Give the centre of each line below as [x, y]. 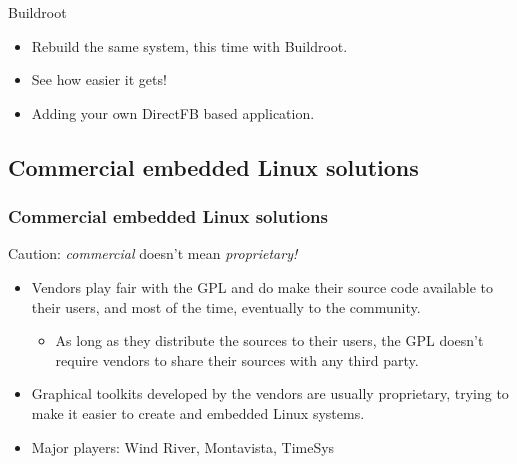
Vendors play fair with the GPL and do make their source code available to [262, 286]
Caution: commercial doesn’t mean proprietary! [153, 253]
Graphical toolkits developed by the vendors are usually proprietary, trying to [270, 393]
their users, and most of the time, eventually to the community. [226, 306]
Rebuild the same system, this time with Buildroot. [189, 45]
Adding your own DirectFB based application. [173, 112]
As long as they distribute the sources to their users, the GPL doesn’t [269, 340]
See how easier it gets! [99, 79]
